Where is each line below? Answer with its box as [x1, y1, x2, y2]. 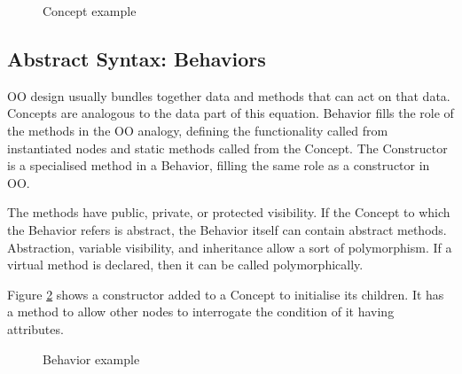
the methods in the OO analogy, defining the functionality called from [7, 121, 388, 139]
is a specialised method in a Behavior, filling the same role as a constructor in [7, 156, 430, 175]
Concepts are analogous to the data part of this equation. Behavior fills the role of [7, 104, 454, 122]
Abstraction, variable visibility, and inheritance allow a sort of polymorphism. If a [7, 238, 452, 256]
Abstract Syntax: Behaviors [7, 44, 266, 72]
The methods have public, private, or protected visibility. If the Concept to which [7, 203, 450, 222]
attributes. [7, 319, 64, 338]
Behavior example [43, 349, 140, 368]
